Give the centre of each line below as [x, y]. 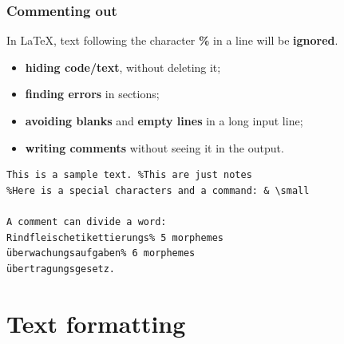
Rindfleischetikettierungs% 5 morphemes [115, 237]
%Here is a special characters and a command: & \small [158, 190]
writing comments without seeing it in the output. [154, 147]
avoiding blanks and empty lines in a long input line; [164, 121]
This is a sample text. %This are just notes [129, 175]
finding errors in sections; [92, 94]
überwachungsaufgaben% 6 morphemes [101, 253]
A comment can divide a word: [87, 221]
